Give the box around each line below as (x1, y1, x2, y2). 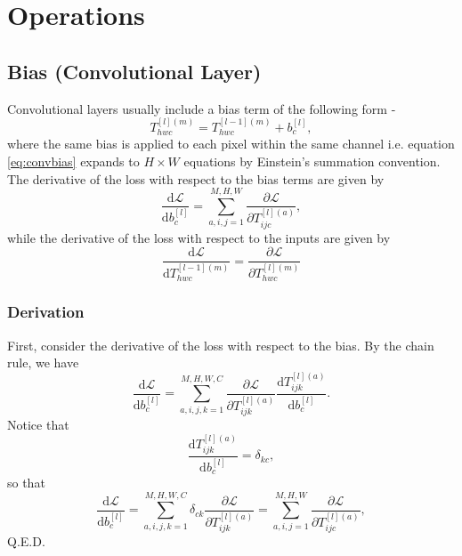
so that (7, 473, 45, 492)
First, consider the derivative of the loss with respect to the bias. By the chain (7, 335, 434, 354)
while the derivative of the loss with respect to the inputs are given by (7, 228, 391, 246)
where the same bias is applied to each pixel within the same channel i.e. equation (7, 134, 455, 153)
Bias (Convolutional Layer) (7, 57, 262, 85)
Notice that (7, 415, 69, 434)
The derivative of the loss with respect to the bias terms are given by (7, 169, 385, 188)
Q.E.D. (7, 532, 45, 551)
